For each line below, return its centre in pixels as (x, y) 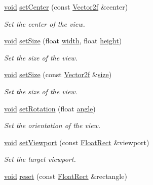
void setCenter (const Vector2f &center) (66, 7)
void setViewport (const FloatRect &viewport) (77, 142)
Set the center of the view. (45, 23)
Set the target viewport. (40, 159)
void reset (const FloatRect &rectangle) (66, 176)
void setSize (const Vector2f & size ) (58, 74)
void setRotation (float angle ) (50, 108)
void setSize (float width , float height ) (63, 41)
